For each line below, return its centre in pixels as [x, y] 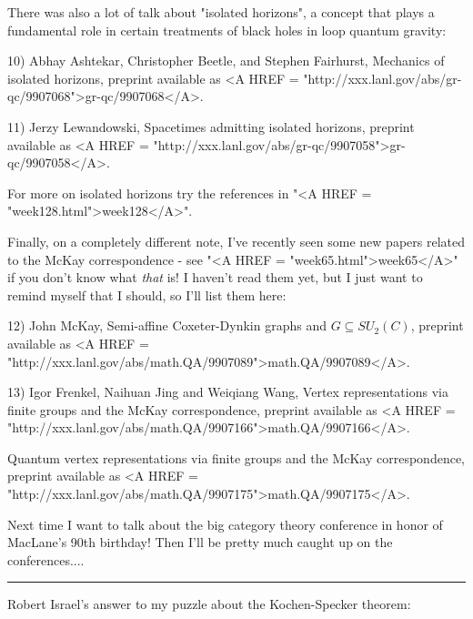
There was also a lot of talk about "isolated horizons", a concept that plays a [221, 12]
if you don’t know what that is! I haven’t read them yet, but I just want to [215, 277]
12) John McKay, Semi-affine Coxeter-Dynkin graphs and [167, 325]
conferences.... [46, 559]
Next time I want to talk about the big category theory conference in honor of [225, 524]
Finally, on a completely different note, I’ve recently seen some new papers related [236, 241]
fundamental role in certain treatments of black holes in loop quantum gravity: [227, 30]
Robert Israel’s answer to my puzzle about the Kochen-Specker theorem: [209, 604]
